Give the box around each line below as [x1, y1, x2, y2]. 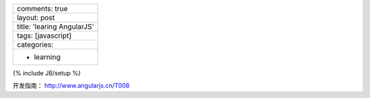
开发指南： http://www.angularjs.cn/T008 [12, 82, 130, 90]
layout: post [16, 13, 55, 22]
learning [34, 52, 61, 62]
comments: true [16, 4, 68, 13]
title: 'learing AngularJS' [16, 22, 95, 31]
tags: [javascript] [16, 31, 72, 40]
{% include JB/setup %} [12, 69, 82, 77]
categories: [16, 40, 54, 49]
